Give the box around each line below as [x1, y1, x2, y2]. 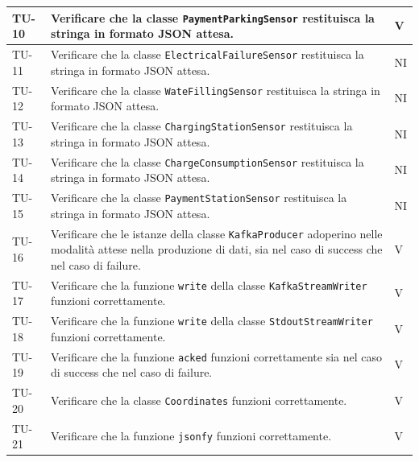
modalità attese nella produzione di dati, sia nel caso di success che [51, 241, 383, 258]
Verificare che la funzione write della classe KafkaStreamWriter [51, 276, 367, 293]
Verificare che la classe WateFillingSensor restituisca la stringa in [51, 81, 380, 98]
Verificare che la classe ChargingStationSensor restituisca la [51, 118, 353, 134]
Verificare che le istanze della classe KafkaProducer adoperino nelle [51, 225, 383, 241]
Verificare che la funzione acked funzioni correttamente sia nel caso [51, 348, 383, 365]
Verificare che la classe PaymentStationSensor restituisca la [51, 189, 347, 205]
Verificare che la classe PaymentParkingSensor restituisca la [51, 9, 375, 26]
